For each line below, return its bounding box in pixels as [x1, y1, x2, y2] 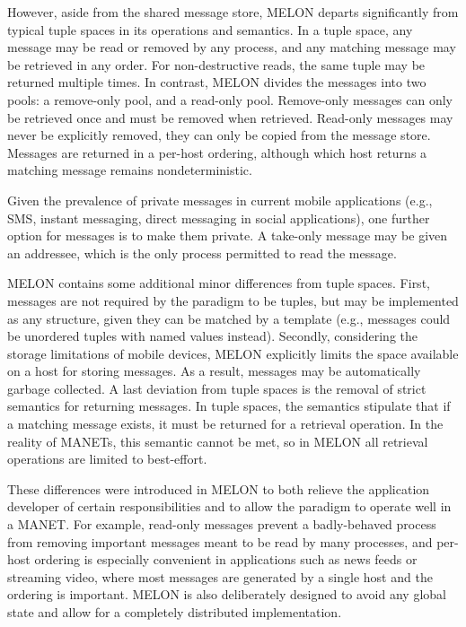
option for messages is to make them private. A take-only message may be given [7, 226, 448, 245]
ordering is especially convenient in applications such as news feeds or [34, 550, 418, 569]
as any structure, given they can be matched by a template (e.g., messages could [7, 309, 451, 327]
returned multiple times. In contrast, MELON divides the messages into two [7, 73, 426, 91]
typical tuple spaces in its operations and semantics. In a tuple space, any [7, 20, 413, 39]
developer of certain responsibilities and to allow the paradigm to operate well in [7, 497, 452, 516]
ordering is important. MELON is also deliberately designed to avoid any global [7, 585, 446, 604]
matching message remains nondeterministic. [7, 161, 252, 179]
